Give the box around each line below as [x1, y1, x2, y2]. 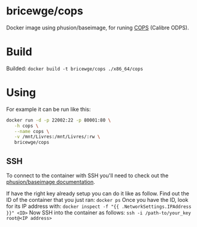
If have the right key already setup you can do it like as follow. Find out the [6, 190, 190, 197]
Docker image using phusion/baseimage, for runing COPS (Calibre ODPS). [6, 24, 190, 31]
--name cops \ [14, 128, 50, 134]
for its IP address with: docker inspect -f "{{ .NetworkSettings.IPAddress [6, 202, 192, 210]
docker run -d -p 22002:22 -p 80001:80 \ [6, 117, 111, 123]
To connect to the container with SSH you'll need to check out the [6, 172, 169, 179]
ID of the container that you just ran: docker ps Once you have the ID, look [6, 196, 189, 203]
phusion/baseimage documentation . [6, 178, 96, 185]
